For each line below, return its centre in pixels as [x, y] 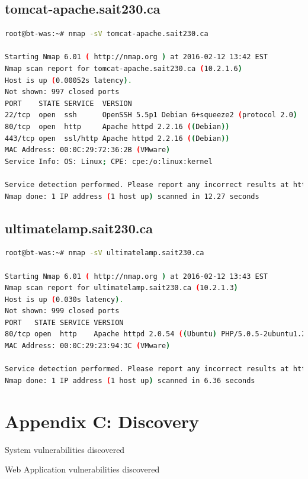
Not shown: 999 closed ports [62, 311]
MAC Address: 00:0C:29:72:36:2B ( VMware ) [88, 150]
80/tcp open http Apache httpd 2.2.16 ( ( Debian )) [117, 126]
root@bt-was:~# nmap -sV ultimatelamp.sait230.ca [105, 253]
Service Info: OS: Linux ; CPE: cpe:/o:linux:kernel [109, 161]
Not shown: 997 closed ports [62, 92]
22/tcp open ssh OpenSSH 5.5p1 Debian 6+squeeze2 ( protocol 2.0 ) [151, 115]
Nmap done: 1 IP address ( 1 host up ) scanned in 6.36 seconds [130, 380]
